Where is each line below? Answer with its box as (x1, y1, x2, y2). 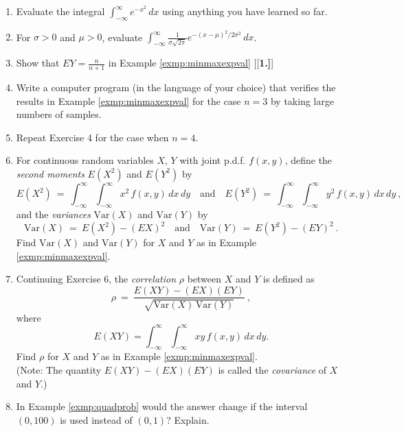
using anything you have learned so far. (162, 4, 328, 18)
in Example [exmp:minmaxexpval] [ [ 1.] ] (108, 56, 274, 70)
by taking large (270, 93, 335, 108)
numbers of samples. (16, 107, 102, 121)
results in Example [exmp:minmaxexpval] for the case (16, 93, 241, 108)
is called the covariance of (218, 362, 327, 376)
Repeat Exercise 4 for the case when (16, 130, 169, 144)
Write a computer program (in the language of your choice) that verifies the (16, 80, 336, 94)
